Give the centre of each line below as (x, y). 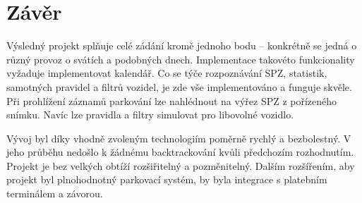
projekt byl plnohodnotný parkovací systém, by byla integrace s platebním (167, 179)
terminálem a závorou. (55, 193)
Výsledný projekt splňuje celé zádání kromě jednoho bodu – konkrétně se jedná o (182, 45)
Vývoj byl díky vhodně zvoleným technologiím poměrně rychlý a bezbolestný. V (179, 138)
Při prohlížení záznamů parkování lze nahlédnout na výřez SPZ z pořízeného (172, 100)
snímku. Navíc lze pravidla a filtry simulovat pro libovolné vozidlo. (150, 115)
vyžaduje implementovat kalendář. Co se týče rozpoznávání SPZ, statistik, (167, 73)
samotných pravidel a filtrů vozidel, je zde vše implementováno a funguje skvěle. (179, 86)
